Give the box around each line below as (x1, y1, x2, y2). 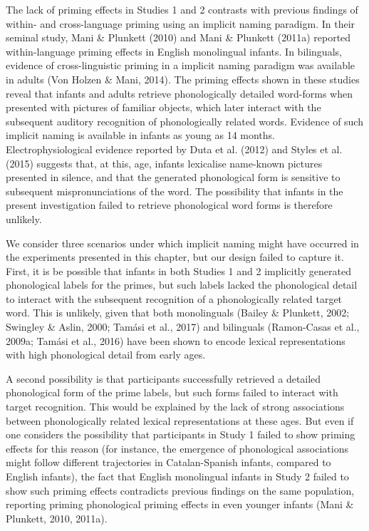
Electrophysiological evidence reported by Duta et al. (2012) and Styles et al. (6, 141, 343, 156)
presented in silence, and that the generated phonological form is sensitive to (6, 170, 341, 185)
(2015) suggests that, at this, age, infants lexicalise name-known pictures (6, 155, 323, 170)
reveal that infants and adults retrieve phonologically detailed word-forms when (6, 86, 353, 100)
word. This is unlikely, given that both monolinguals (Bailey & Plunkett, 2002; (6, 305, 350, 320)
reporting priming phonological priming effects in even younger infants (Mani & (6, 497, 354, 512)
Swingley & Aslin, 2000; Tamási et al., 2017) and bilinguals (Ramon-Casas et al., (6, 319, 360, 334)
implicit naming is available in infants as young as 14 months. (6, 128, 275, 143)
